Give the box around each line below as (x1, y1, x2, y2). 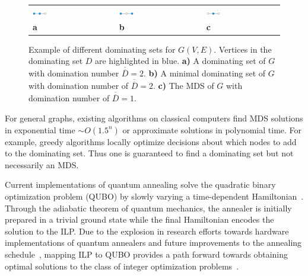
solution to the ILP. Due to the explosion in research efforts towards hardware (5, 224, 289, 237)
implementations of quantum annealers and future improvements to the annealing (5, 236, 302, 249)
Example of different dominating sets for (28, 43, 176, 55)
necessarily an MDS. (5, 158, 79, 171)
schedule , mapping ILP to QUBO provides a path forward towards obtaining (5, 248, 288, 260)
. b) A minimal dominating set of (144, 67, 266, 79)
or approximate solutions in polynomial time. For (122, 123, 302, 136)
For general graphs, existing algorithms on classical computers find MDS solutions (5, 111, 303, 124)
